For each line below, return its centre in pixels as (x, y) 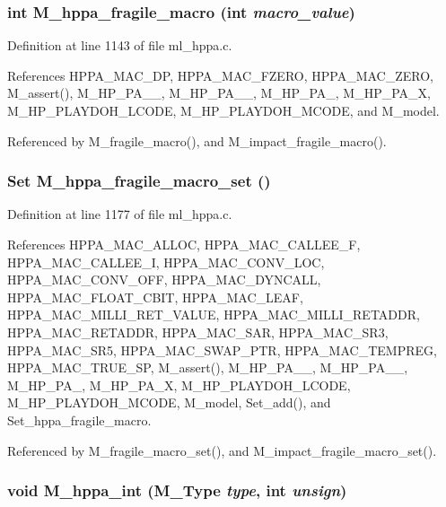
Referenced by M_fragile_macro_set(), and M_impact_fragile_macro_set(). (222, 450)
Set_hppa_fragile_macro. (79, 420)
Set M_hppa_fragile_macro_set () (139, 181)
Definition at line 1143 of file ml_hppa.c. (120, 45)
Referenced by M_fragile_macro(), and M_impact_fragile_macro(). (197, 140)
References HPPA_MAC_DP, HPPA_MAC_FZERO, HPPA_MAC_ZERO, (220, 75)
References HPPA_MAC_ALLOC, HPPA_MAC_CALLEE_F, (184, 244)
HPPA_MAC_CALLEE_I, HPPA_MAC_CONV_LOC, (166, 262)
